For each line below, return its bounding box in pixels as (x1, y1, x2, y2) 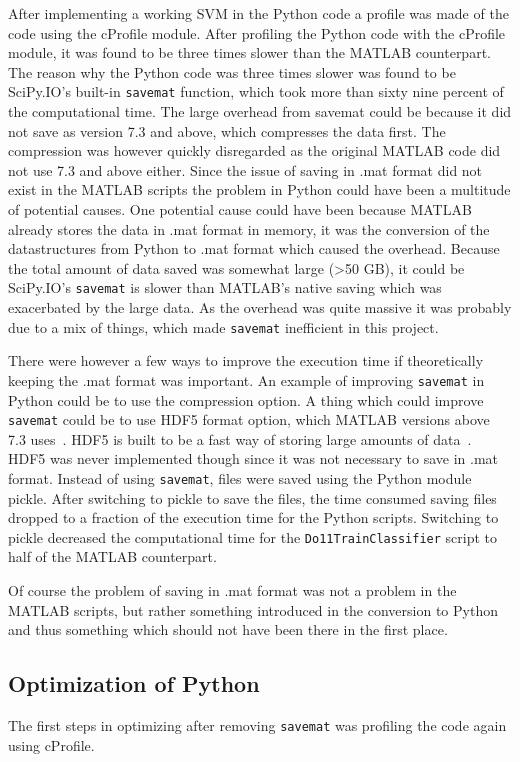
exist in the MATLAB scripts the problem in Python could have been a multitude (8, 179, 511, 200)
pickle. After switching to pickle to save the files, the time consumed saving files (8, 487, 497, 508)
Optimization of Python (8, 668, 260, 699)
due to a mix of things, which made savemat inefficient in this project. (8, 316, 439, 337)
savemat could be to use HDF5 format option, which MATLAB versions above (8, 409, 490, 430)
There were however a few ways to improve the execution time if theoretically (8, 350, 484, 371)
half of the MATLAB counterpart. (8, 546, 217, 567)
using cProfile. (8, 734, 95, 755)
